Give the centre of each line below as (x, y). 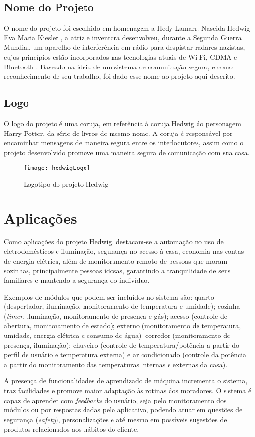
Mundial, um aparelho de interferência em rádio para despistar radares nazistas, (125, 47)
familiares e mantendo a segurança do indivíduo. (77, 280)
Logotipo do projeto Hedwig (66, 184)
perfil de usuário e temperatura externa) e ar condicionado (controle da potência (125, 354)
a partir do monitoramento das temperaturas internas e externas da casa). (116, 364)
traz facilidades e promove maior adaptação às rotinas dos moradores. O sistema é (128, 390)
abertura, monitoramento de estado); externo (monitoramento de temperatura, (123, 325)
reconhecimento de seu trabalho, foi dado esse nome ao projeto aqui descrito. (120, 76)
